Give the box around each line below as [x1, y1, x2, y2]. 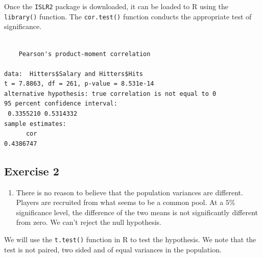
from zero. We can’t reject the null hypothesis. [16, 217, 161, 227]
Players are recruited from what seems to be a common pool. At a [16, 197, 224, 208]
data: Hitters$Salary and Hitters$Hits [4, 70, 144, 78]
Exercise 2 [4, 163, 59, 178]
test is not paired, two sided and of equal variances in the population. [4, 244, 222, 254]
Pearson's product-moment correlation [18, 50, 151, 58]
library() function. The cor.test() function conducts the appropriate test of [4, 11, 252, 21]
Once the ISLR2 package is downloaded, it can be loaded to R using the [4, 1, 229, 11]
